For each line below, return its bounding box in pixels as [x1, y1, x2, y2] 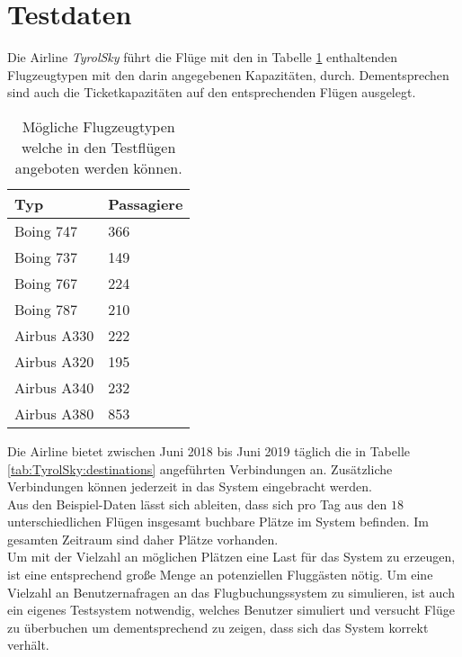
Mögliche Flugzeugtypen [22, 115, 175, 137]
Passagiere [108, 193, 183, 214]
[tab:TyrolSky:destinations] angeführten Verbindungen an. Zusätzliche [7, 459, 393, 478]
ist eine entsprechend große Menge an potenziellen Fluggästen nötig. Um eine [7, 565, 433, 584]
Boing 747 [14, 220, 78, 241]
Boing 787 [14, 298, 78, 319]
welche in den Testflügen [22, 136, 176, 157]
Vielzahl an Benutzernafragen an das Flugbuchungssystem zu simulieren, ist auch [7, 582, 455, 601]
